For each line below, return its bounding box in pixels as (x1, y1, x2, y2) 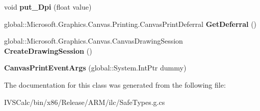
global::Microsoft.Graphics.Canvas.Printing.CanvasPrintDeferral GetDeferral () (4, 18, 257, 29)
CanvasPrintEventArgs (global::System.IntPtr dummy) (4, 62, 187, 73)
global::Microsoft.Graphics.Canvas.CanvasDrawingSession (4, 35, 183, 46)
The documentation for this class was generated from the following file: (4, 79, 226, 90)
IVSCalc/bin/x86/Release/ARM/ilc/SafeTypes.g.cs (4, 96, 165, 107)
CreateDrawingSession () (4, 45, 92, 56)
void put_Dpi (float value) (4, 2, 92, 12)
